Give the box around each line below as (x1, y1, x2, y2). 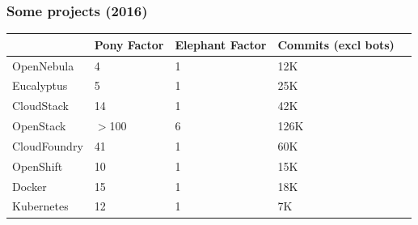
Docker (12, 177, 47, 194)
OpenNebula (12, 57, 74, 74)
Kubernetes (12, 197, 69, 214)
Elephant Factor (175, 36, 267, 53)
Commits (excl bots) (277, 36, 395, 53)
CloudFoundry (12, 137, 83, 154)
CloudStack (12, 97, 70, 114)
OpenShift (12, 157, 63, 174)
